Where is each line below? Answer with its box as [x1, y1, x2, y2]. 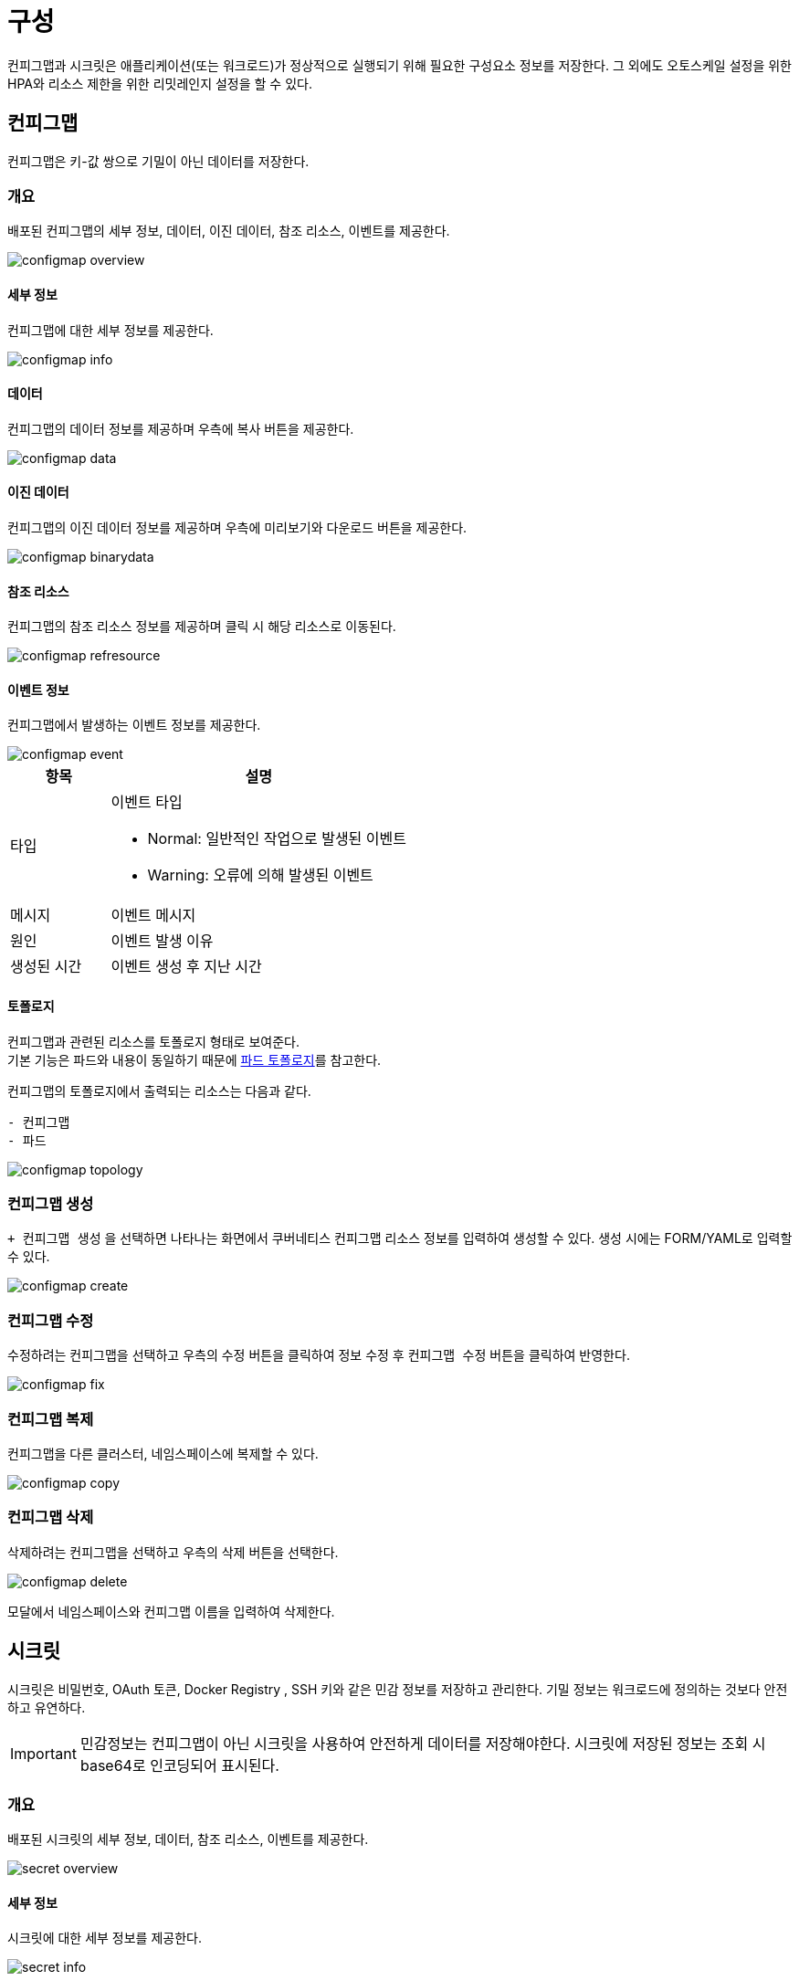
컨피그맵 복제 [7, 1409, 94, 1428]
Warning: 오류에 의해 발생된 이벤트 [147, 866, 373, 885]
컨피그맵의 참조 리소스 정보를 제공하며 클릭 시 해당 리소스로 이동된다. [7, 618, 396, 635]
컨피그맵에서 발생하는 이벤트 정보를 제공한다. [7, 717, 261, 733]
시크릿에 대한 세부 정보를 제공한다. [7, 1930, 202, 1946]
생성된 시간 [10, 957, 82, 976]
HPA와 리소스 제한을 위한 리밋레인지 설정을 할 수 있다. [7, 75, 312, 91]
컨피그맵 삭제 [7, 1508, 94, 1527]
